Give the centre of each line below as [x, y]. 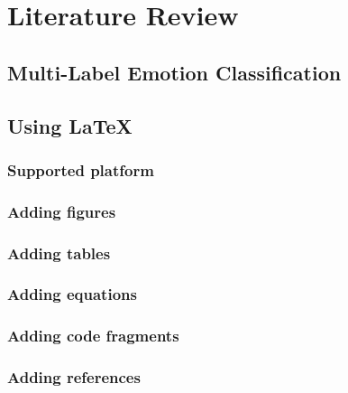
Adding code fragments [93, 336]
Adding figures [62, 211]
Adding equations [72, 294]
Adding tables [59, 253]
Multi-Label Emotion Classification [174, 72]
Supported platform [81, 169]
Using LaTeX [70, 125]
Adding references [74, 377]
